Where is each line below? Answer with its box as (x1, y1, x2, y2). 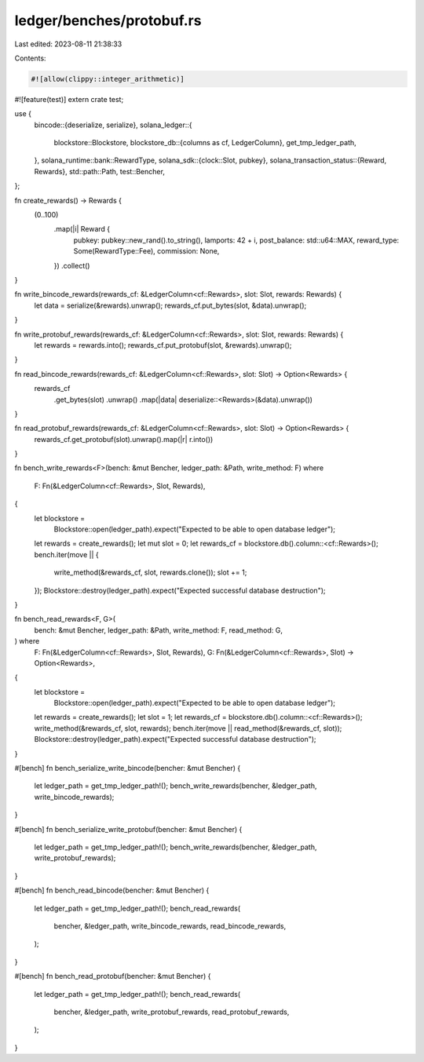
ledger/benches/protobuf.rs (14, 12, 202, 29)
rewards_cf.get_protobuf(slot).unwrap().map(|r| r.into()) (34, 434, 214, 443)
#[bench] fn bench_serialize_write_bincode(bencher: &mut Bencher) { (14, 764, 241, 773)
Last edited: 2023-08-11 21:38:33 (14, 39, 122, 49)
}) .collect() (53, 261, 90, 270)
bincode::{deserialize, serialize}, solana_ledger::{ (34, 120, 192, 130)
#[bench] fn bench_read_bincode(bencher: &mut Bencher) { (14, 885, 210, 895)
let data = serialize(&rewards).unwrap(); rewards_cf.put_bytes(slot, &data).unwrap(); (34, 301, 307, 310)
